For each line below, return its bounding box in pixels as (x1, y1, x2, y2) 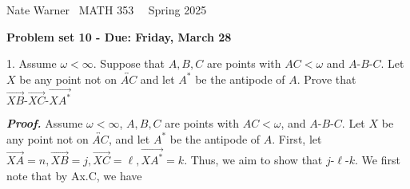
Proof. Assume (6, 115, 83, 132)
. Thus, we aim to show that (184, 152, 323, 167)
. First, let (272, 130, 322, 147)
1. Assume (6, 55, 57, 72)
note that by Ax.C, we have (6, 167, 142, 183)
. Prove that (297, 70, 356, 87)
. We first (354, 152, 400, 167)
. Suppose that (93, 55, 165, 72)
